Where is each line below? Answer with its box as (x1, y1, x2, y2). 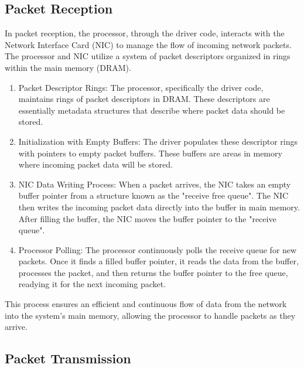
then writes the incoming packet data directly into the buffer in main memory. (18, 200, 300, 213)
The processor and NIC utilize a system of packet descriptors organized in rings (5, 50, 291, 62)
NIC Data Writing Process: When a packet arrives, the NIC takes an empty (18, 178, 291, 190)
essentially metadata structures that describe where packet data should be (18, 104, 285, 116)
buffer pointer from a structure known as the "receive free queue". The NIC (18, 189, 289, 202)
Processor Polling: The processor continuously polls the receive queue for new (18, 243, 297, 255)
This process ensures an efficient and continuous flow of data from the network (5, 298, 287, 310)
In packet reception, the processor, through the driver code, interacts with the (5, 27, 285, 39)
